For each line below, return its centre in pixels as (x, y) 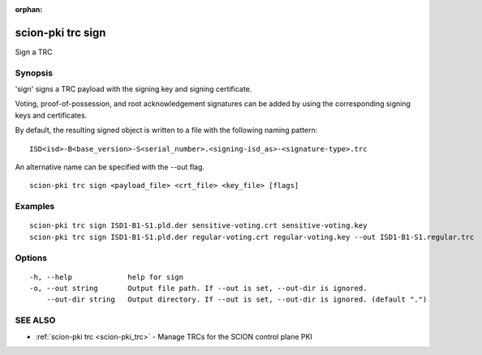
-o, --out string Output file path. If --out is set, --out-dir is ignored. (198, 289)
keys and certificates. (51, 115)
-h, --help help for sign (107, 277)
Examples (35, 207)
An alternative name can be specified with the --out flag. (110, 167)
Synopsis (34, 73)
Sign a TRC (34, 52)
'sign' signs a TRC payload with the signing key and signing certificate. (133, 89)
